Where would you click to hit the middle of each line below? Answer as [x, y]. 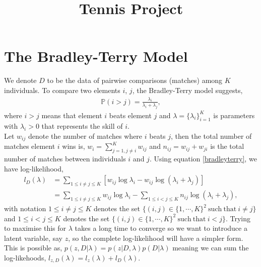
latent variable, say [34, 238]
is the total [227, 146]
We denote [20, 80]
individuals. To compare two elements [62, 90]
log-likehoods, [25, 258]
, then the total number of [211, 136]
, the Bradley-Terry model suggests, [187, 90]
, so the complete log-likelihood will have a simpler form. [156, 238]
